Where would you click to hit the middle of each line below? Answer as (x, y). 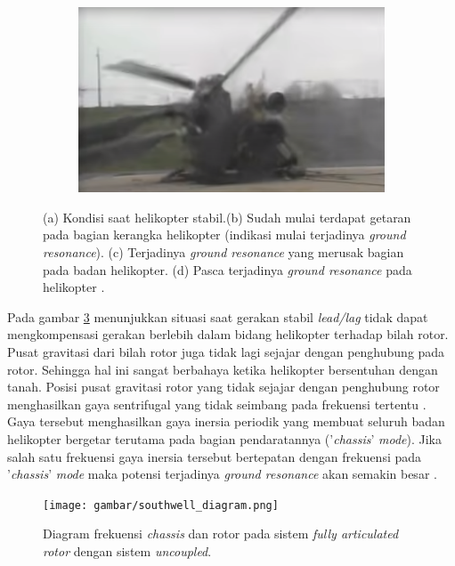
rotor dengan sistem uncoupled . (127, 551)
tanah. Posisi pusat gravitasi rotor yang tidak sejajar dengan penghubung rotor (223, 387)
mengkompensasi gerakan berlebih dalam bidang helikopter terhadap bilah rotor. (228, 334)
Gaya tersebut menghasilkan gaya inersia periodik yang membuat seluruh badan (226, 421)
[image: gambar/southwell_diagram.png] (161, 505)
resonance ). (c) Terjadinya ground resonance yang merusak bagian (223, 252)
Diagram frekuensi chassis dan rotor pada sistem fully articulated (221, 534)
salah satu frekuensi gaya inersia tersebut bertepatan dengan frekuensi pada (215, 456)
